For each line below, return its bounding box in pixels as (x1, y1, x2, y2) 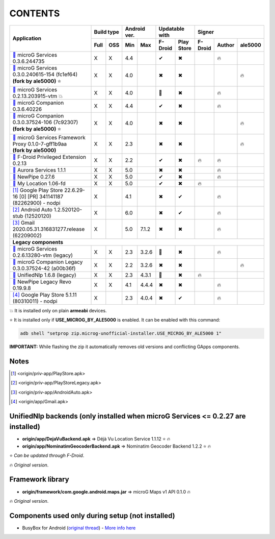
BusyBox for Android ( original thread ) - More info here (22, 525, 136, 531)
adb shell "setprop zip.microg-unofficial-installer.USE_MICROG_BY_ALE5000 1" (20, 330, 222, 336)
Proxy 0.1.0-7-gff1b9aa (12, 140, 67, 148)
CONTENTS (9, 8, 60, 19)
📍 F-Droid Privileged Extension (12, 153, 87, 160)
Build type (94, 28, 119, 35)
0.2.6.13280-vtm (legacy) (12, 252, 73, 259)
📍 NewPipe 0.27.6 (12, 173, 55, 180)
